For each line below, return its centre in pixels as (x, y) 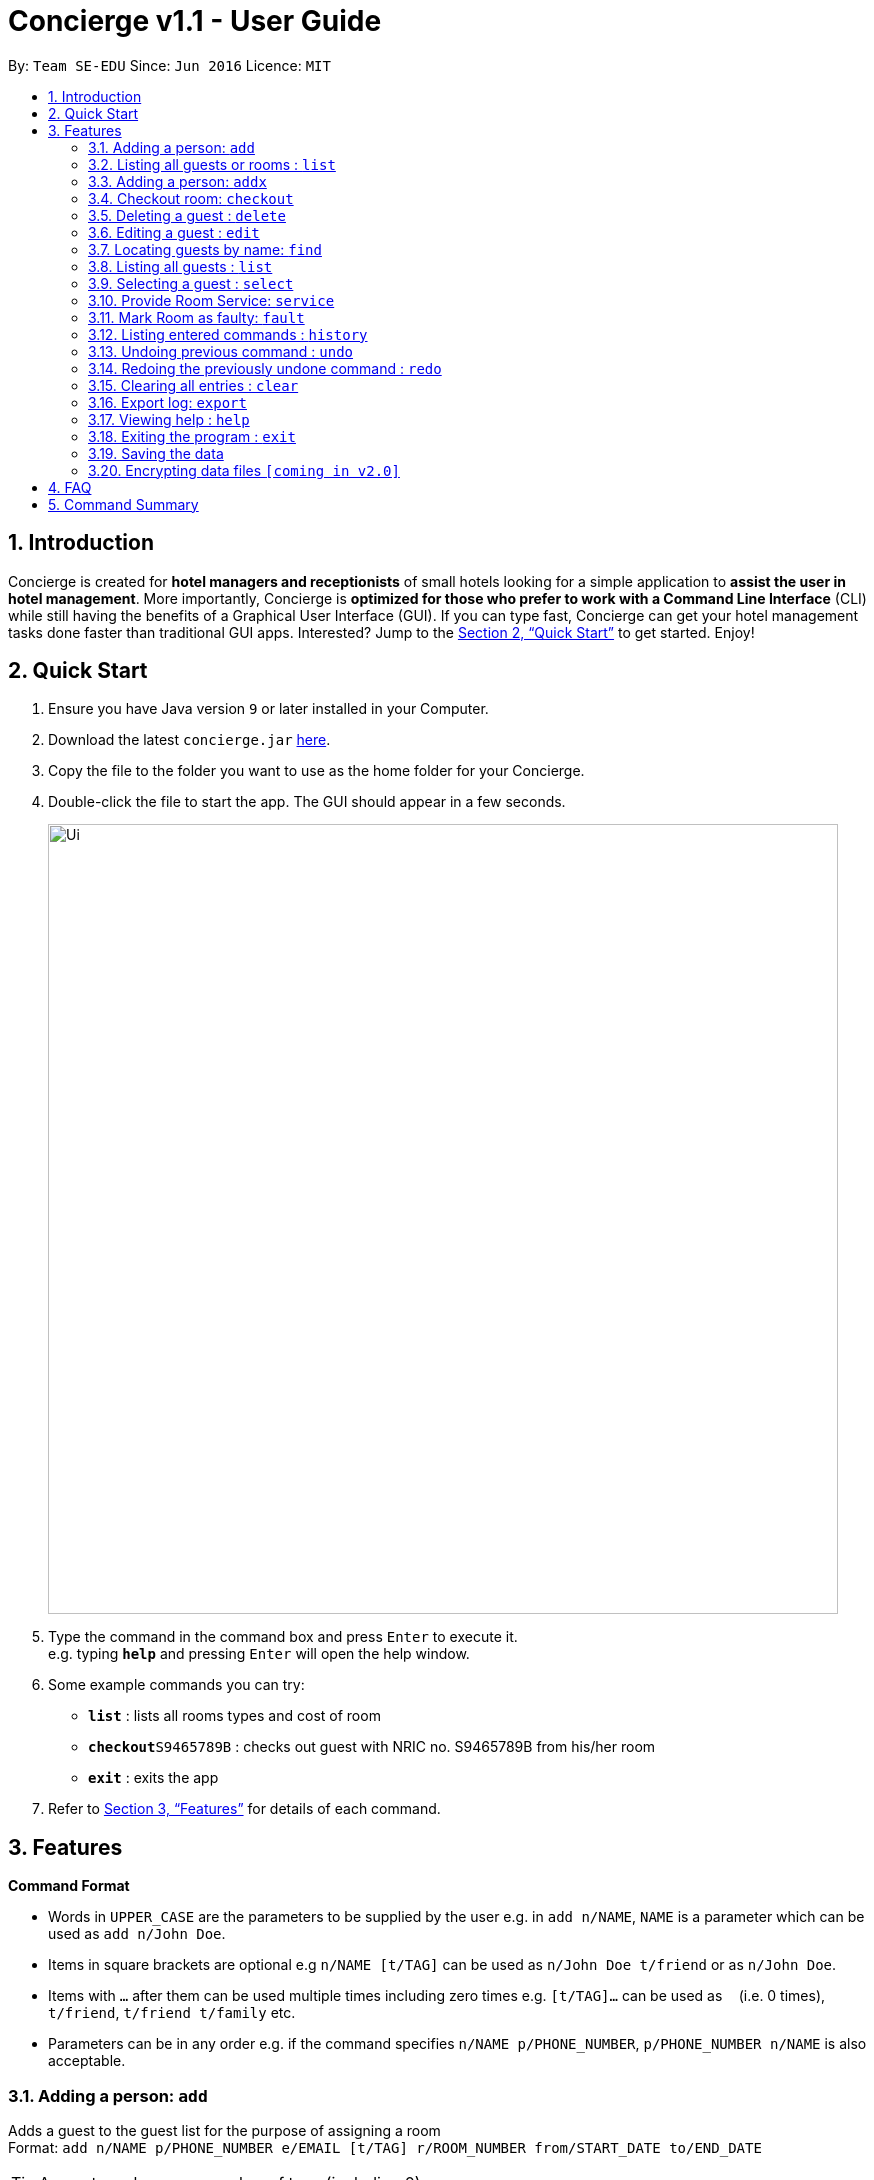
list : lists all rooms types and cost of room (234, 1716)
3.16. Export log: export (167, 402)
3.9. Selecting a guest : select (191, 283)
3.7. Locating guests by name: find (205, 249)
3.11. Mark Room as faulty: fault (196, 317)
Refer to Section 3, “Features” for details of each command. (244, 1809)
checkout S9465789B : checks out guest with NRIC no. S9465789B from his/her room (372, 1747)
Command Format (69, 1886)
